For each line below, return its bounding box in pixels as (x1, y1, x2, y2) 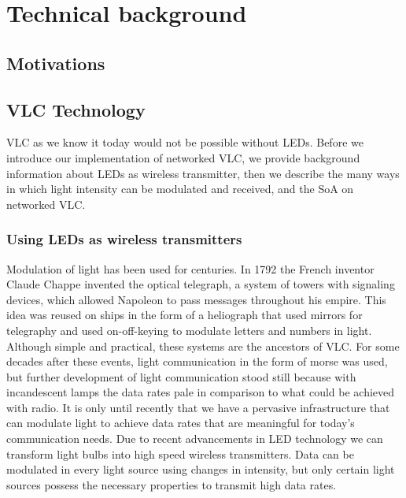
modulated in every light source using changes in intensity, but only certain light (6, 461, 395, 478)
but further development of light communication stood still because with (6, 368, 356, 385)
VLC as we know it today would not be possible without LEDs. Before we (6, 134, 364, 151)
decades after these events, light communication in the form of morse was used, (6, 353, 388, 370)
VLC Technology (6, 97, 146, 121)
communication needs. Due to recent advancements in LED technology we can (6, 430, 383, 447)
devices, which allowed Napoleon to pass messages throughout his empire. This (6, 291, 386, 307)
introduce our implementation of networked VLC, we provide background (6, 149, 360, 165)
